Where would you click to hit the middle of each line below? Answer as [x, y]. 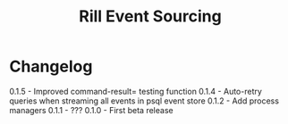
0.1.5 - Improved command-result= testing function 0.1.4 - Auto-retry [136, 91]
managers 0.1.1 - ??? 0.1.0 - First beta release [91, 110]
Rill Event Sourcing [150, 17]
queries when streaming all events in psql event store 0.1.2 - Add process [144, 101]
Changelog [51, 66]
